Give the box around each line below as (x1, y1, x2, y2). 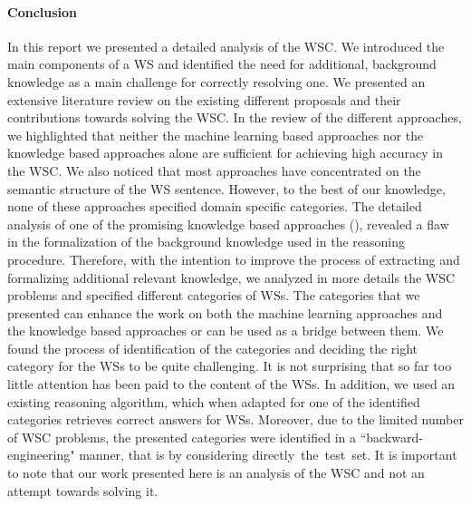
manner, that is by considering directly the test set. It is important (79, 445, 457, 464)
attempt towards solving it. (7, 481, 159, 500)
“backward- (360, 427, 423, 446)
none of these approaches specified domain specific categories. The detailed (7, 197, 422, 216)
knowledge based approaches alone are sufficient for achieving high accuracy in (7, 143, 444, 162)
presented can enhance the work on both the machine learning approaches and (7, 303, 443, 322)
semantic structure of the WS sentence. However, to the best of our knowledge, (7, 179, 446, 198)
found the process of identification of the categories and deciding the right (7, 338, 418, 357)
